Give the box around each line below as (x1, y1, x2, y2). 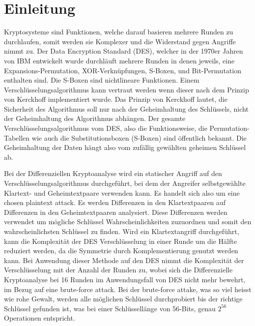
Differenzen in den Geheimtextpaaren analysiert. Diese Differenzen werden (4, 207, 227, 217)
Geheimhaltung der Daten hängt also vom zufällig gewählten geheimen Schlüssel (4, 142, 246, 152)
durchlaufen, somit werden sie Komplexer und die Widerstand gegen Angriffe (4, 36, 236, 46)
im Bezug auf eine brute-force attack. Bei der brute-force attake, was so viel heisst (4, 284, 252, 294)
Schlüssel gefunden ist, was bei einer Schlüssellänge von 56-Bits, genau (4, 303, 216, 313)
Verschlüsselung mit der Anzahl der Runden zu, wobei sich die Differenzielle (4, 265, 233, 275)
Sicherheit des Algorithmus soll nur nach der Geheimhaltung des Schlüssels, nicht (4, 103, 249, 114)
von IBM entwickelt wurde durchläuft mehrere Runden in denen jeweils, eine (4, 55, 235, 65)
